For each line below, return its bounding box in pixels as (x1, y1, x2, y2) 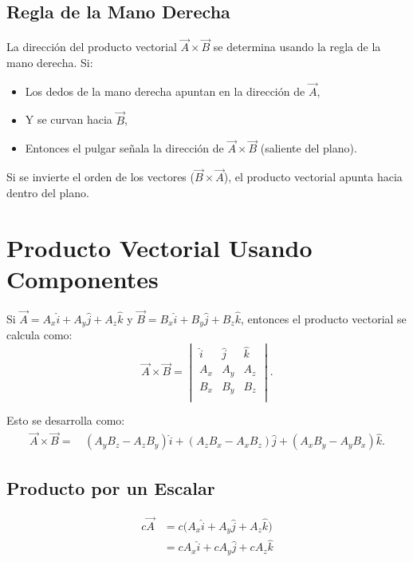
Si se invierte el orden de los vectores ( (6, 168, 195, 185)
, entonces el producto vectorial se (240, 310, 407, 327)
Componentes (6, 262, 159, 295)
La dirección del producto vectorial (6, 38, 177, 55)
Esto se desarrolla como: (6, 412, 125, 429)
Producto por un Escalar (6, 475, 215, 500)
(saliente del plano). (260, 140, 357, 156)
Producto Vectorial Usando (6, 231, 313, 263)
